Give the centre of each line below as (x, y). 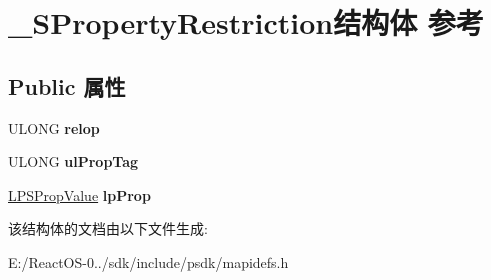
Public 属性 (67, 85)
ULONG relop (54, 127)
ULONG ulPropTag (73, 161)
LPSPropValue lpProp (79, 194)
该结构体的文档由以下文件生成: (108, 228)
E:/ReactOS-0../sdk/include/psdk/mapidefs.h (148, 261)
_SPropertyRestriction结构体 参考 (246, 22)
